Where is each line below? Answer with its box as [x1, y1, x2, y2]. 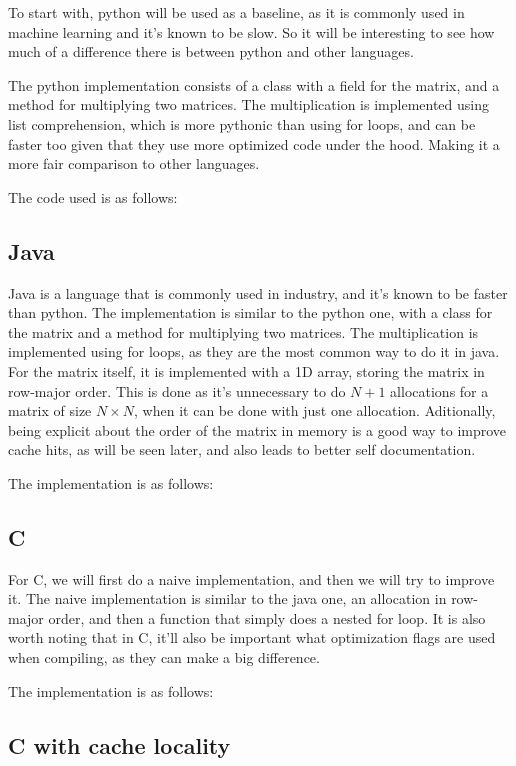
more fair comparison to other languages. [8, 153, 260, 174]
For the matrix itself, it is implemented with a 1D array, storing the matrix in [8, 360, 485, 381]
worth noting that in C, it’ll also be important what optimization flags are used [8, 627, 496, 648]
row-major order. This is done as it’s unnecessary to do [8, 380, 346, 401]
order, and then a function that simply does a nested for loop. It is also [48, 607, 486, 628]
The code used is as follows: [8, 186, 178, 207]
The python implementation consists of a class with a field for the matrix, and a [8, 74, 500, 95]
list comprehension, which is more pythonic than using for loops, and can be [8, 113, 476, 134]
